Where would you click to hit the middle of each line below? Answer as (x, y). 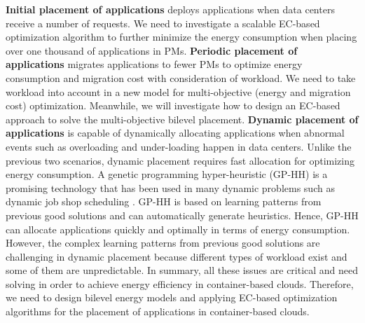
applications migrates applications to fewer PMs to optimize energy (154, 64)
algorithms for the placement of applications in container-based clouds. (158, 311)
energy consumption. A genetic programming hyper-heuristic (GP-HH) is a (167, 174)
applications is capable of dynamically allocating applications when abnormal (175, 133)
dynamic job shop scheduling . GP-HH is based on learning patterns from (164, 201)
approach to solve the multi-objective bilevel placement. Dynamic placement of (182, 119)
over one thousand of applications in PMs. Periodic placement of (152, 50)
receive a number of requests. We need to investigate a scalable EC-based (163, 23)
